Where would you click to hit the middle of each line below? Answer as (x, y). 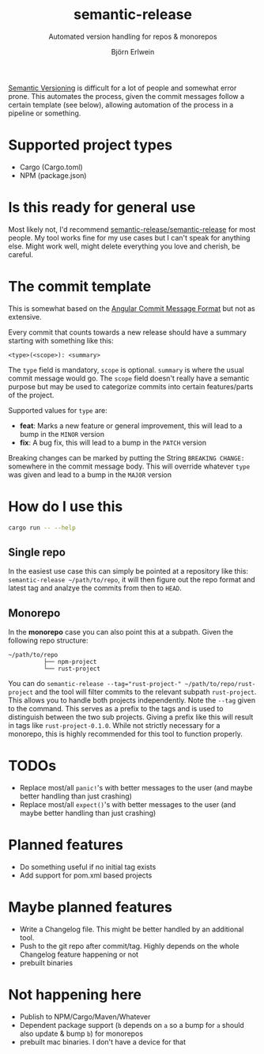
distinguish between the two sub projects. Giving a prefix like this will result (131, 717)
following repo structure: (48, 641)
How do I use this (66, 506)
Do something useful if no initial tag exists (88, 867)
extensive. (25, 317)
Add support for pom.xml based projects (86, 875)
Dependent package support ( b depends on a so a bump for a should (132, 1025)
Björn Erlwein (133, 51)
